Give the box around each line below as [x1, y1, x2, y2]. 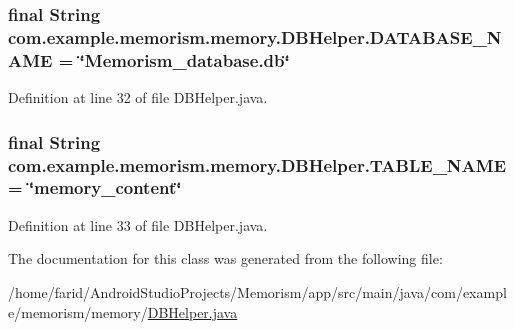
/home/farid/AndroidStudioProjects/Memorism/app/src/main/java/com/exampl [8, 281, 507, 302]
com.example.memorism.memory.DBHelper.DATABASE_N [8, 24, 502, 49]
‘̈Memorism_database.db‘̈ [79, 47, 290, 72]
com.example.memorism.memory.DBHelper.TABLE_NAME [8, 152, 507, 177]
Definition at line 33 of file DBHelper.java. [8, 214, 268, 235]
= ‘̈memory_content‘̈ [8, 175, 182, 200]
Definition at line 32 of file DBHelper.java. [8, 87, 268, 108]
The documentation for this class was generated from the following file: [8, 248, 443, 269]
